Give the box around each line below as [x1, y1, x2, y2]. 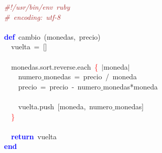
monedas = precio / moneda [44, 71, 137, 82]
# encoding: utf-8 [4, 11, 60, 22]
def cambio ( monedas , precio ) [4, 31, 101, 42]
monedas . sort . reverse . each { [11, 61, 99, 72]
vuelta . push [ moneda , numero [18, 101, 113, 111]
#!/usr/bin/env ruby [4, 2, 70, 12]
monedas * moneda [103, 81, 158, 91]
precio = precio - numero [18, 81, 101, 91]
